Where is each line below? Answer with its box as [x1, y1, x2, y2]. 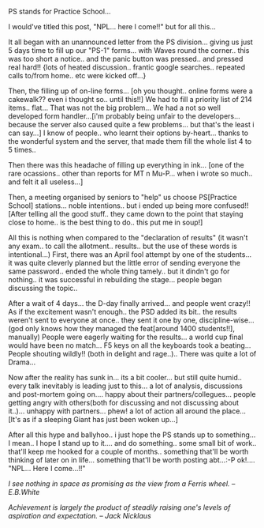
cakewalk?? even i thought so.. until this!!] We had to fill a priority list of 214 [8, 95, 252, 104]
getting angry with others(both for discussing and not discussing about [8, 398, 239, 407]
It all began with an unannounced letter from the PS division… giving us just [8, 37, 254, 47]
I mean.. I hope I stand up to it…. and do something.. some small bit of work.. [8, 439, 257, 447]
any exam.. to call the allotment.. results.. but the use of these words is [8, 241, 238, 251]
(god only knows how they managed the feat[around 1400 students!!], [8, 324, 235, 333]
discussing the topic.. [8, 284, 78, 292]
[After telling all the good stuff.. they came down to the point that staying [8, 209, 244, 218]
